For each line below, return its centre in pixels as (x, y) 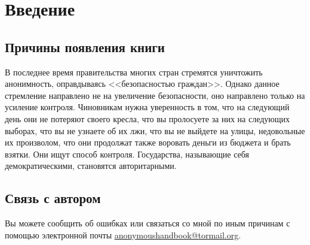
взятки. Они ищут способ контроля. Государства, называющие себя (127, 154)
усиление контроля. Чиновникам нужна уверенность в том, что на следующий (147, 107)
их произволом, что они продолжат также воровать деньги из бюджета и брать (148, 142)
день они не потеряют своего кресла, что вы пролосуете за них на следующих (148, 118)
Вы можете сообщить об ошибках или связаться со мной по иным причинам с (148, 223)
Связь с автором (53, 198)
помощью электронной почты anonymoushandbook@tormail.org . (123, 235)
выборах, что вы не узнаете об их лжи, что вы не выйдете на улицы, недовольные (155, 130)
